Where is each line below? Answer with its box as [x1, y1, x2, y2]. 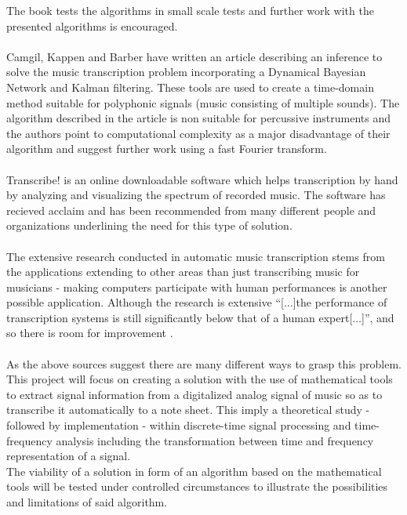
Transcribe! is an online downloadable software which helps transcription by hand [6, 171, 398, 187]
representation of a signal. [6, 448, 131, 464]
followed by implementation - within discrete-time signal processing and [6, 417, 351, 433]
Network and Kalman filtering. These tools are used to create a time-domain [6, 78, 374, 95]
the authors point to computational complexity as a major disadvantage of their [6, 125, 391, 141]
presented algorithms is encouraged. [6, 17, 178, 34]
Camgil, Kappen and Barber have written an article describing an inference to [6, 48, 383, 64]
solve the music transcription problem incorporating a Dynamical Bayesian [6, 63, 366, 80]
